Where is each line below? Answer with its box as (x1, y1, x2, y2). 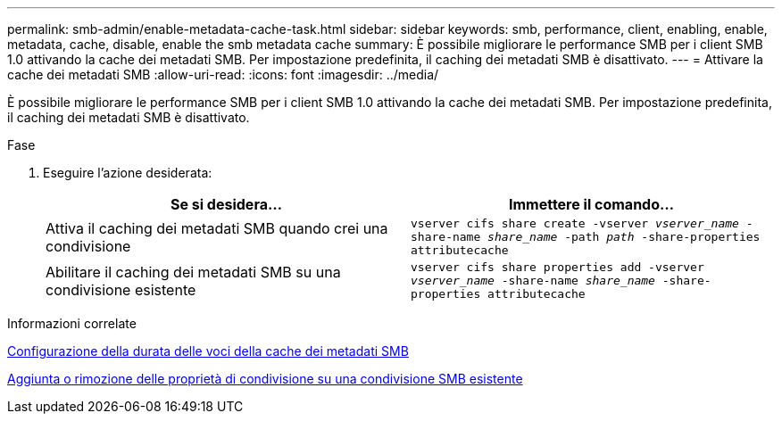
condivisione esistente (46, 280, 196, 299)
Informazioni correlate (7, 316, 137, 331)
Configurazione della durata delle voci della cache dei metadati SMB (7, 343, 409, 359)
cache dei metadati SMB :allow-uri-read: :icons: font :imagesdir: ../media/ (7, 67, 439, 82)
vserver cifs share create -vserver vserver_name (411, 217, 739, 230)
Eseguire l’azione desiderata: (43, 165, 212, 180)
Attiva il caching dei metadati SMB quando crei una (46, 219, 388, 237)
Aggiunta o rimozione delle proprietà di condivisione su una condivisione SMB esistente (7, 371, 523, 386)
